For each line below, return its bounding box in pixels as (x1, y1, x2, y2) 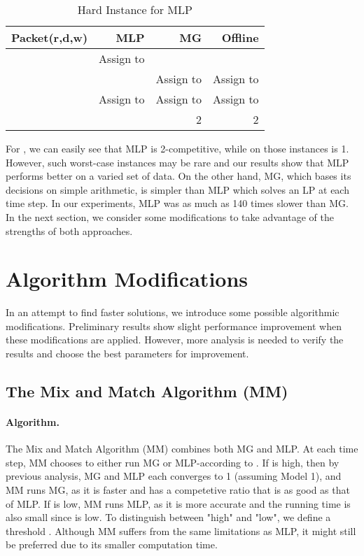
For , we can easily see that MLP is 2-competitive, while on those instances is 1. (6, 141, 349, 155)
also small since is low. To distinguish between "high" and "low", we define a (6, 510, 331, 525)
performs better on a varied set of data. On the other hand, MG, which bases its (6, 169, 351, 183)
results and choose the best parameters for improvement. (6, 346, 249, 361)
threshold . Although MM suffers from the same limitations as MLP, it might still (6, 523, 356, 538)
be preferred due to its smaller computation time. (6, 537, 218, 552)
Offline (221, 29, 259, 45)
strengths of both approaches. (6, 223, 133, 238)
